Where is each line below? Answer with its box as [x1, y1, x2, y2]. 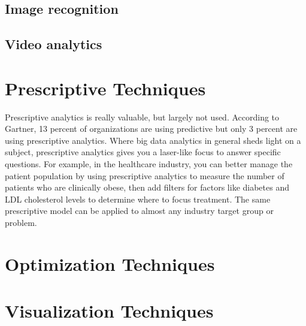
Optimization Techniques [5, 251, 215, 276]
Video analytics [5, 35, 102, 53]
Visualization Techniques [5, 298, 214, 323]
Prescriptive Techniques [5, 76, 206, 100]
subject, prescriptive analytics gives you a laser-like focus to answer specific [5, 146, 281, 158]
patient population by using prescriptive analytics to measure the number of [5, 169, 284, 182]
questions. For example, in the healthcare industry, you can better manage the [5, 158, 293, 170]
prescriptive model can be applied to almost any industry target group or [5, 204, 274, 217]
